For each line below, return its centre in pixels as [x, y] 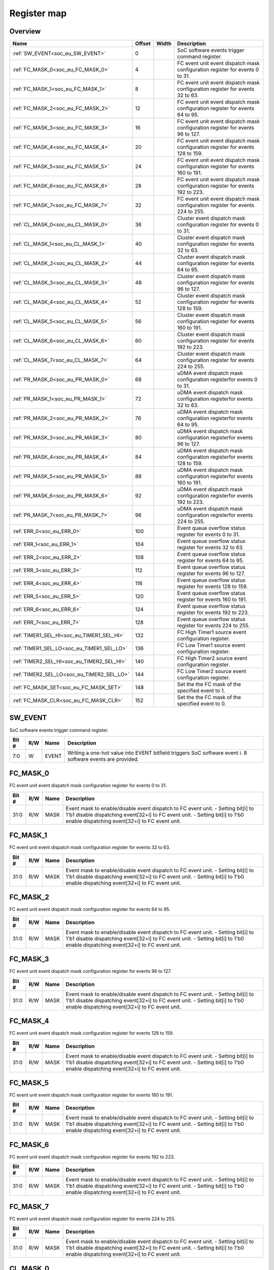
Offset [143, 44]
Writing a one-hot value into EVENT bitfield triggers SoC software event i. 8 [157, 753]
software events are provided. [103, 759]
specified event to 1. [201, 691]
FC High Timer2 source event [212, 658]
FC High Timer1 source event [212, 632]
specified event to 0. [201, 704]
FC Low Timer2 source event [212, 672]
